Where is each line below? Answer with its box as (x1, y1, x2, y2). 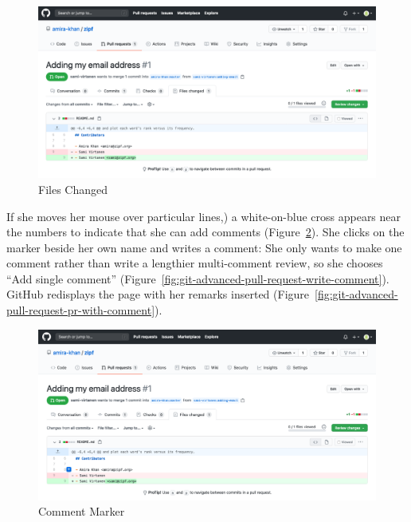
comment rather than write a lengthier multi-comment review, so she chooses (6, 255, 383, 271)
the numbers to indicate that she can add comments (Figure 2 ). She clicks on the (6, 223, 405, 240)
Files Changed (38, 180, 108, 197)
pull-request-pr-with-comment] (6, 302, 155, 318)
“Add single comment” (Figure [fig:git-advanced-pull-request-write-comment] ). (6, 270, 389, 287)
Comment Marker (38, 503, 125, 520)
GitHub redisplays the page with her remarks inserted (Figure (6, 286, 310, 303)
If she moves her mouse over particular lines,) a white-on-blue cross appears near (6, 208, 401, 224)
